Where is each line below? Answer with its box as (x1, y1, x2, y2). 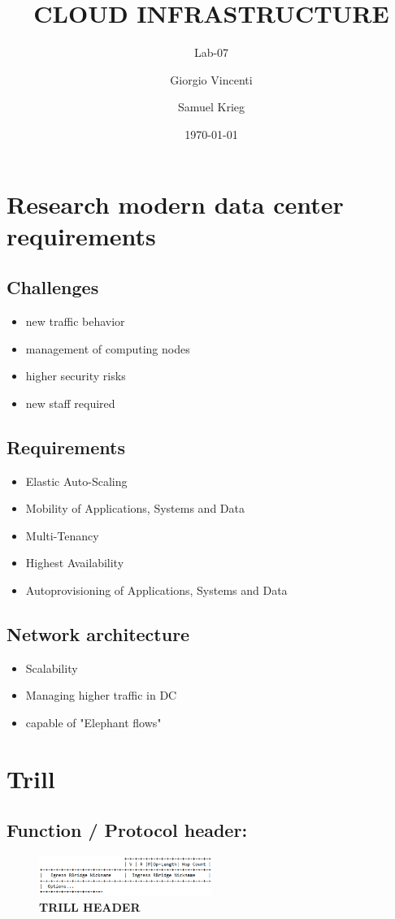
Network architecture (7, 622, 190, 647)
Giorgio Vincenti (170, 71, 253, 88)
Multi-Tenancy (25, 527, 99, 544)
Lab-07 (193, 44, 229, 61)
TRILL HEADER (39, 898, 141, 915)
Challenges (7, 275, 99, 300)
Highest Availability (25, 554, 124, 571)
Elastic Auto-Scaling (25, 472, 128, 489)
